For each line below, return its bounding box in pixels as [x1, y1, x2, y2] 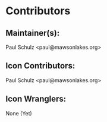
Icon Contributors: [5, 61, 75, 71]
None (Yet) [5, 110, 32, 117]
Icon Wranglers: [5, 94, 67, 104]
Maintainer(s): [5, 28, 60, 38]
